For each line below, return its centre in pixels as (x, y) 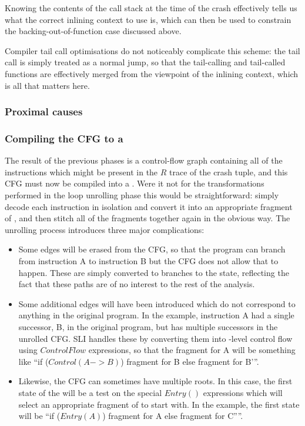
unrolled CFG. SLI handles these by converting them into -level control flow (155, 338)
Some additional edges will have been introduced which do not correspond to (157, 303)
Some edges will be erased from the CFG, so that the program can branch (152, 249)
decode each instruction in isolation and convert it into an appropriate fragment (149, 206)
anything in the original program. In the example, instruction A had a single (156, 315)
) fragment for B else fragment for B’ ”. (190, 361)
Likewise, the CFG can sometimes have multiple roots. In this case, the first (155, 381)
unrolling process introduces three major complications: (105, 229)
